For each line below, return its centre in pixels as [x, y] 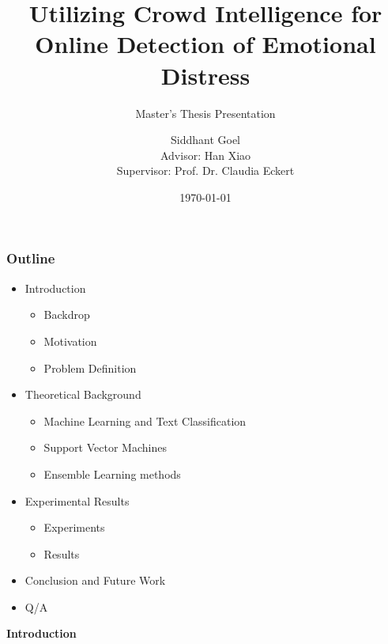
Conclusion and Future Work [95, 580]
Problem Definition [90, 367]
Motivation [70, 341]
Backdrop [67, 314]
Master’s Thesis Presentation [205, 113]
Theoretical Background [83, 394]
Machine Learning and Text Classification [145, 420]
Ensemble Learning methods [112, 474]
